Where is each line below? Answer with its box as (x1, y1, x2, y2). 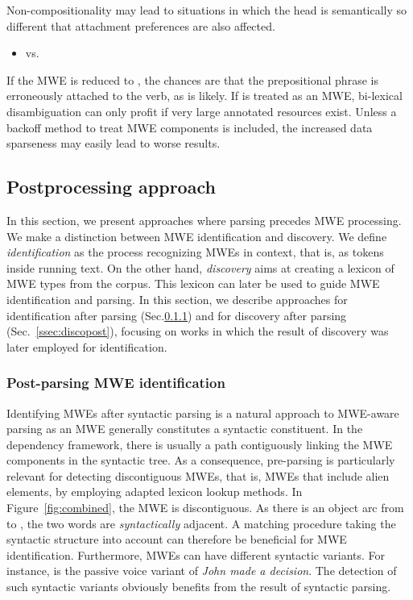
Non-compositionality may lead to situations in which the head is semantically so (6, 2, 407, 18)
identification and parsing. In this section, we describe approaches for (6, 290, 348, 307)
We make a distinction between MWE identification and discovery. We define (6, 227, 387, 244)
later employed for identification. (6, 338, 167, 355)
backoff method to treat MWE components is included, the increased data (6, 119, 373, 135)
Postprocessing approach (6, 174, 216, 199)
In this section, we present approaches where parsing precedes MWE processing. (6, 211, 402, 228)
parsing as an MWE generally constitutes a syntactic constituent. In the (6, 420, 363, 437)
